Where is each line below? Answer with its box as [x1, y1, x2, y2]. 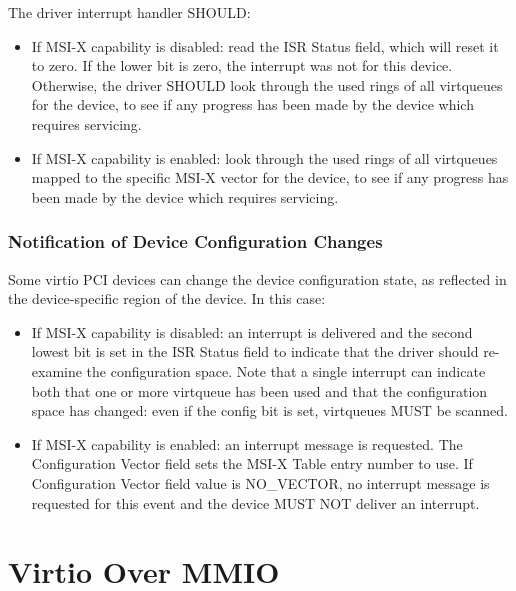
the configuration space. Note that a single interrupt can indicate [86, 360, 486, 381]
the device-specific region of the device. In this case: [8, 288, 326, 309]
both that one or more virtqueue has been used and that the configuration [31, 380, 488, 401]
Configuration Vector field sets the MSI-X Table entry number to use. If [31, 453, 473, 474]
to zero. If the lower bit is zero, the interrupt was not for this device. [31, 55, 453, 76]
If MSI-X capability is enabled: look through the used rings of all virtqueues [31, 147, 498, 168]
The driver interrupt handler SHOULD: [8, 2, 251, 22]
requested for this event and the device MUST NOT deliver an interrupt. [31, 492, 480, 513]
